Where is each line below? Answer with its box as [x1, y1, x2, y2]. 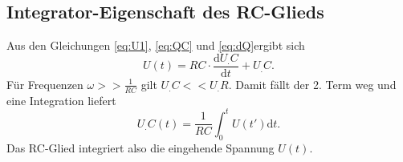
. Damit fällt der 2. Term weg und [228, 75, 397, 92]
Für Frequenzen [6, 75, 83, 92]
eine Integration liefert [6, 91, 116, 108]
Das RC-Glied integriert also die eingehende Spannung [6, 139, 275, 156]
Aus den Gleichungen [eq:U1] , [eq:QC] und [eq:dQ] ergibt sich [6, 37, 305, 54]
